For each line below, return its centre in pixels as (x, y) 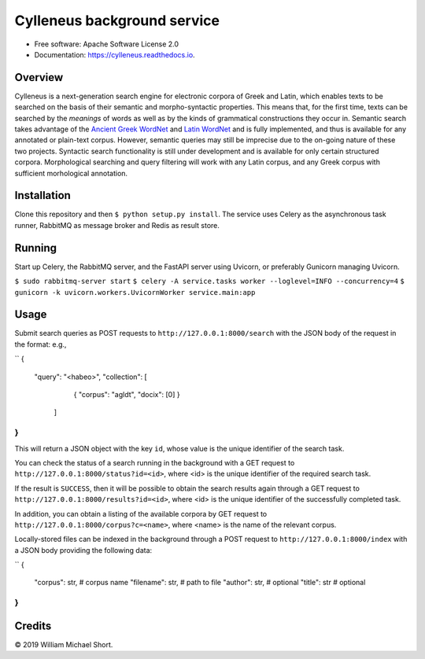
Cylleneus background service (117, 20)
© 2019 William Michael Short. (64, 644)
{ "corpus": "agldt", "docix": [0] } (127, 395)
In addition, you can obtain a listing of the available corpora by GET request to (141, 514)
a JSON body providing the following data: (83, 550)
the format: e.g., (41, 344)
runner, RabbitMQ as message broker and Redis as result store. (117, 225)
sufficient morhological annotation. (71, 173)
